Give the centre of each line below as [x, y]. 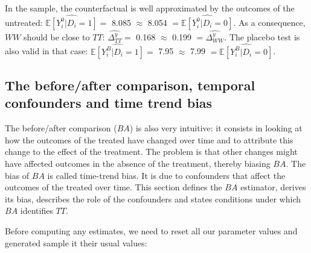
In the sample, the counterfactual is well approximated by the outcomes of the [150, 8]
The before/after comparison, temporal [130, 85]
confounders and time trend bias [109, 103]
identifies [37, 211]
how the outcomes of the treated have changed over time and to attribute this [149, 139]
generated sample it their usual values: [76, 242]
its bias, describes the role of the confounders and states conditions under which [153, 198]
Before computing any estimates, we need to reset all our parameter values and [151, 231]
